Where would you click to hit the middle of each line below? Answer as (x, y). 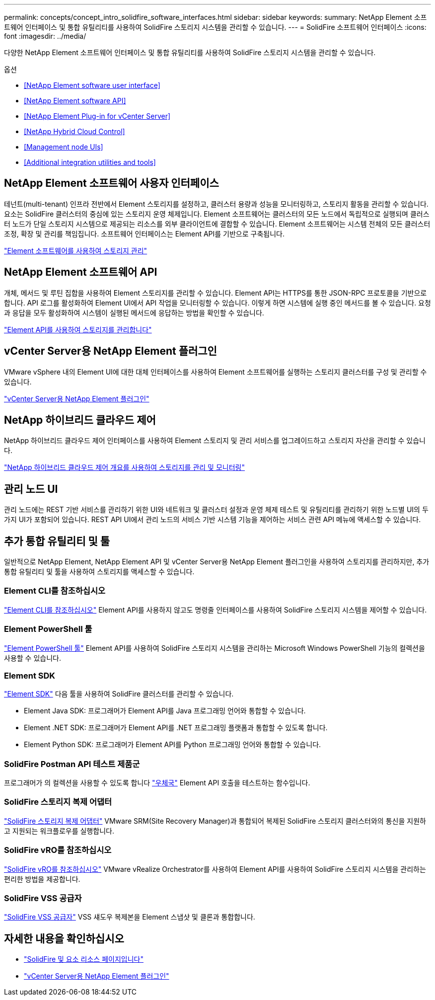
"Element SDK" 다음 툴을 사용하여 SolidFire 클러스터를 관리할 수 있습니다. (119, 694)
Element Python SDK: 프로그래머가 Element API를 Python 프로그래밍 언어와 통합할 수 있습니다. (173, 745)
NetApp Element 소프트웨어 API (81, 272)
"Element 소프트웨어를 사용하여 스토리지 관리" (76, 250)
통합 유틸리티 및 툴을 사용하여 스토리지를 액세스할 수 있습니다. (99, 572)
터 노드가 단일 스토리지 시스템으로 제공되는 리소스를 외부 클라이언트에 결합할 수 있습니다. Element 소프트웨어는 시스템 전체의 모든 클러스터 (217, 224)
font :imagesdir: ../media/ (45, 36)
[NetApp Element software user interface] (92, 85)
